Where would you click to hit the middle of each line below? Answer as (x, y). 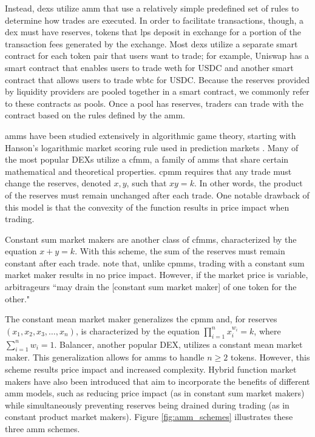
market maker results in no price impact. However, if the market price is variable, (157, 275)
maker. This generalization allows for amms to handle (105, 357)
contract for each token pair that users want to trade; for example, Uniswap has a (157, 56)
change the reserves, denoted (58, 183)
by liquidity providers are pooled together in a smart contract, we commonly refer (157, 91)
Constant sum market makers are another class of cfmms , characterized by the (151, 239)
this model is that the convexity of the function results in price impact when (147, 207)
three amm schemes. (42, 429)
